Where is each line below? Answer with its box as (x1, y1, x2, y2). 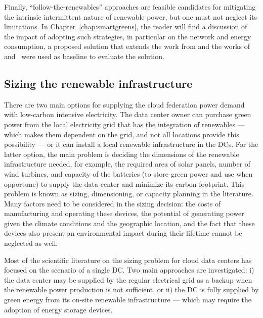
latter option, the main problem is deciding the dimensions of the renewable (4, 148, 239, 159)
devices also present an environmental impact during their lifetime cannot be (4, 228, 242, 238)
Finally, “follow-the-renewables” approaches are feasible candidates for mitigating (4, 2, 256, 12)
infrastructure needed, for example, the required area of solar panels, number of (4, 158, 251, 169)
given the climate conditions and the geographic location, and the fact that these (4, 218, 255, 228)
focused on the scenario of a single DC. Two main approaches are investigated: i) (4, 264, 254, 275)
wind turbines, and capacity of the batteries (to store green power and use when (4, 168, 253, 179)
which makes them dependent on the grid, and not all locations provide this (4, 129, 239, 139)
